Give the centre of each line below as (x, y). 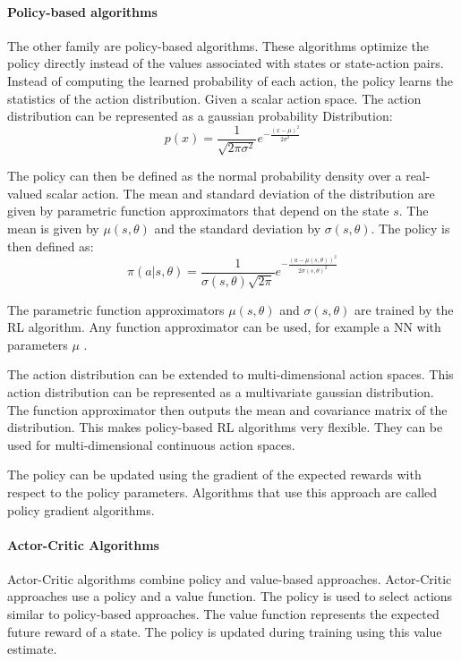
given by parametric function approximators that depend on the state (198, 211)
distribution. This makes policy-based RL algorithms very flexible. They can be (225, 427)
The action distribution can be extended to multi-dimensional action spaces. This (230, 374)
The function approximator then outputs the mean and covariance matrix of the (227, 409)
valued (25, 193)
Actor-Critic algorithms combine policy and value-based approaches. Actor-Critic (230, 578)
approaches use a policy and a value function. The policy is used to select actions (230, 596)
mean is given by (53, 228)
